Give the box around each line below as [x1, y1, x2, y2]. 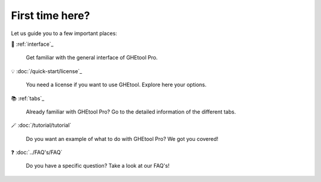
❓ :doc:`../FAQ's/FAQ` [11, 149, 62, 156]
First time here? [11, 9, 90, 22]
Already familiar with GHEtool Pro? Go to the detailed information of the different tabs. [26, 108, 236, 115]
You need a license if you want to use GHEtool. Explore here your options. [26, 81, 207, 89]
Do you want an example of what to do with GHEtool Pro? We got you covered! [26, 135, 219, 142]
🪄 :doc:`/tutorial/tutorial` [11, 122, 71, 129]
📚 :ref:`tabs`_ [11, 95, 45, 102]
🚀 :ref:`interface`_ [11, 40, 53, 48]
